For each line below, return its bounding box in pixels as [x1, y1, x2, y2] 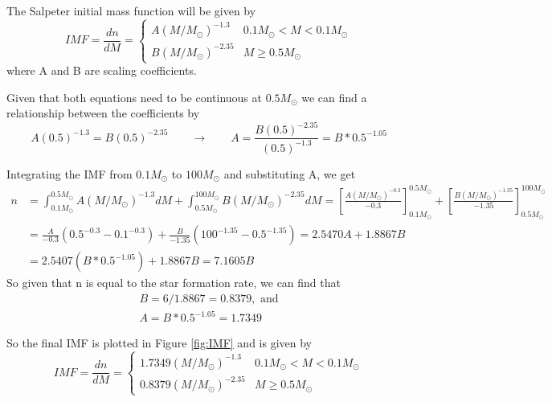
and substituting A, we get [223, 165, 356, 182]
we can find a [301, 88, 367, 105]
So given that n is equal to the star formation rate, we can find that [6, 274, 341, 291]
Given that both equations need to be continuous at [6, 88, 262, 105]
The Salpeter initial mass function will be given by [6, 2, 256, 18]
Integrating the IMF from [6, 165, 133, 182]
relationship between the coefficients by [6, 105, 200, 121]
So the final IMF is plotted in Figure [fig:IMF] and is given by [6, 334, 313, 351]
